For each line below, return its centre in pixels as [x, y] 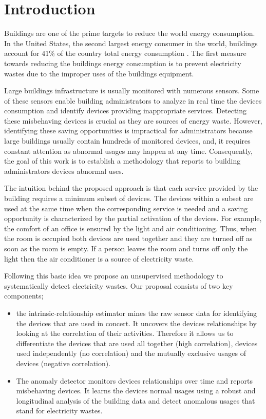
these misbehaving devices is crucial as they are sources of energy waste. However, [133, 120]
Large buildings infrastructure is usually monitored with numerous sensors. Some [132, 91]
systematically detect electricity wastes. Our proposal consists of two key [119, 285]
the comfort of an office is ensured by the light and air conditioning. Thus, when [130, 228]
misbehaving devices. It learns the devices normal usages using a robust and [136, 391]
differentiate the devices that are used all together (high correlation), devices [137, 343]
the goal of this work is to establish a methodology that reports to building [122, 161]
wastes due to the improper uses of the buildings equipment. [99, 73]
